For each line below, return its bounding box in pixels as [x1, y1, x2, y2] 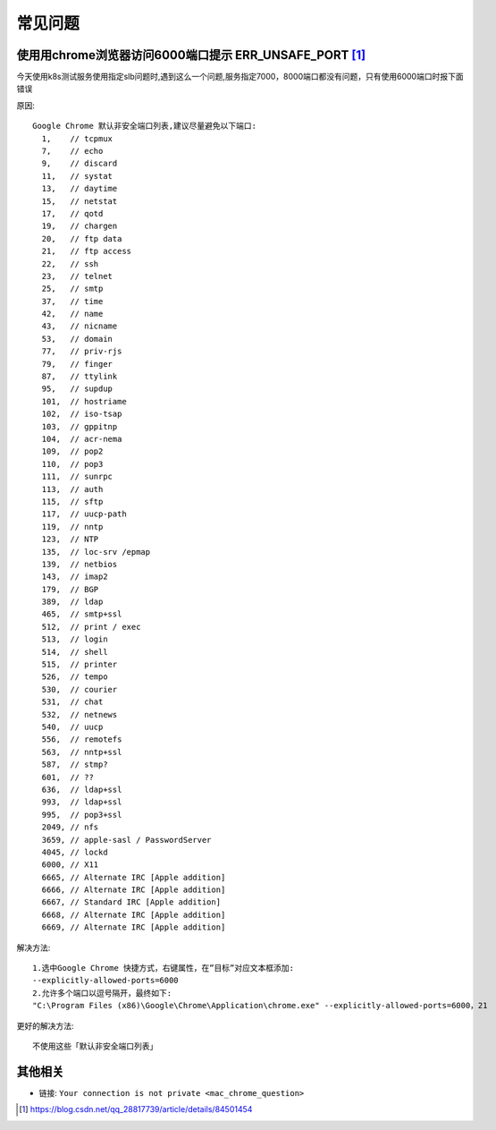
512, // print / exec [41, 622, 141, 632]
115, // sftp [41, 497, 104, 506]
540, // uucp [41, 721, 104, 732]
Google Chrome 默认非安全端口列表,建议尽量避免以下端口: [32, 121, 256, 132]
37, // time [41, 296, 104, 306]
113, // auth [41, 484, 104, 494]
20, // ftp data [41, 234, 122, 243]
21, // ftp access [41, 246, 132, 257]
